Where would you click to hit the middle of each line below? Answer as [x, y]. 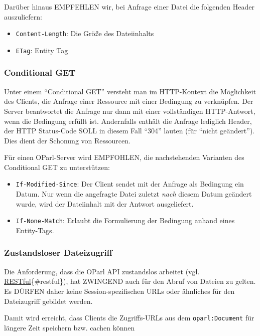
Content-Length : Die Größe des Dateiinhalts [85, 33]
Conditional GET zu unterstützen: [57, 167]
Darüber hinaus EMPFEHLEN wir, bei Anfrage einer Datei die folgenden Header [129, 7]
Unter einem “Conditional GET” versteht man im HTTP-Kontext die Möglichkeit [130, 91]
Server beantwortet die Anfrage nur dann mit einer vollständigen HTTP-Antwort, [130, 111]
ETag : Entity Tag [42, 50]
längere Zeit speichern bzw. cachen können [70, 327]
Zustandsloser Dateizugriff [58, 253]
